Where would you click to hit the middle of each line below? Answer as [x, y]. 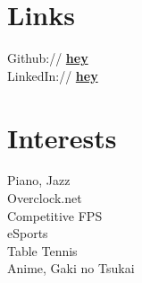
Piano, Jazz [39, 180]
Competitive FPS [55, 215]
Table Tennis [42, 250]
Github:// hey [48, 58]
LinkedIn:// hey [53, 75]
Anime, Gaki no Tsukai [71, 268]
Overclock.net [45, 198]
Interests [62, 137]
